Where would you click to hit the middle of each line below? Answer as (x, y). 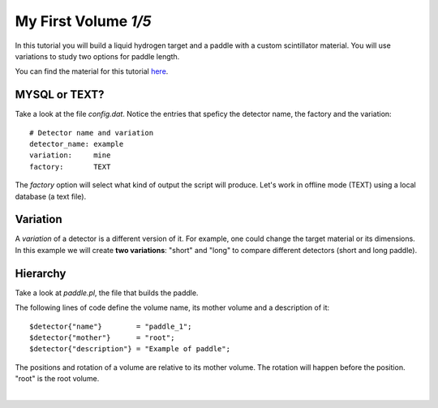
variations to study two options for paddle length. (97, 56)
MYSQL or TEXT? (60, 94)
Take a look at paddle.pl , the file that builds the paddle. (107, 293)
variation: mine (70, 155)
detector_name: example (77, 144)
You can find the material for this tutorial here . (92, 71)
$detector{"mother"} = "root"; (102, 337)
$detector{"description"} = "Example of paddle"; (130, 349)
